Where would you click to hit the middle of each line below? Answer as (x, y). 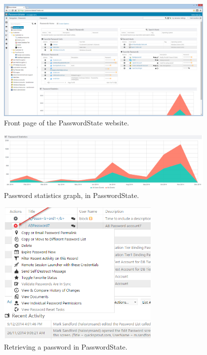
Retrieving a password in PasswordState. (66, 346)
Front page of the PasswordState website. (67, 123)
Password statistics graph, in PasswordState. (72, 195)
